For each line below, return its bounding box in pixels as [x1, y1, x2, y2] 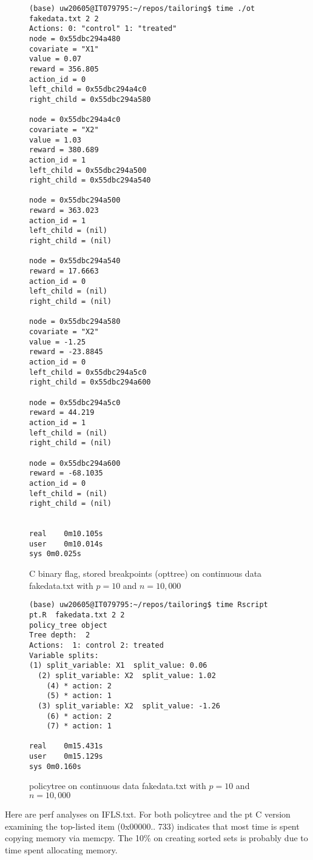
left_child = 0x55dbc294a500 [29, 166, 147, 175]
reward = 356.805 [29, 64, 99, 73]
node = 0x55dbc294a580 [29, 317, 121, 326]
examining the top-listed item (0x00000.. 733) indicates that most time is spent [5, 819, 300, 832]
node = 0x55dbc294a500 [29, 196, 121, 205]
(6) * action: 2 [46, 711, 112, 721]
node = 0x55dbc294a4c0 [29, 115, 121, 124]
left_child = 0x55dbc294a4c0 [29, 85, 147, 94]
